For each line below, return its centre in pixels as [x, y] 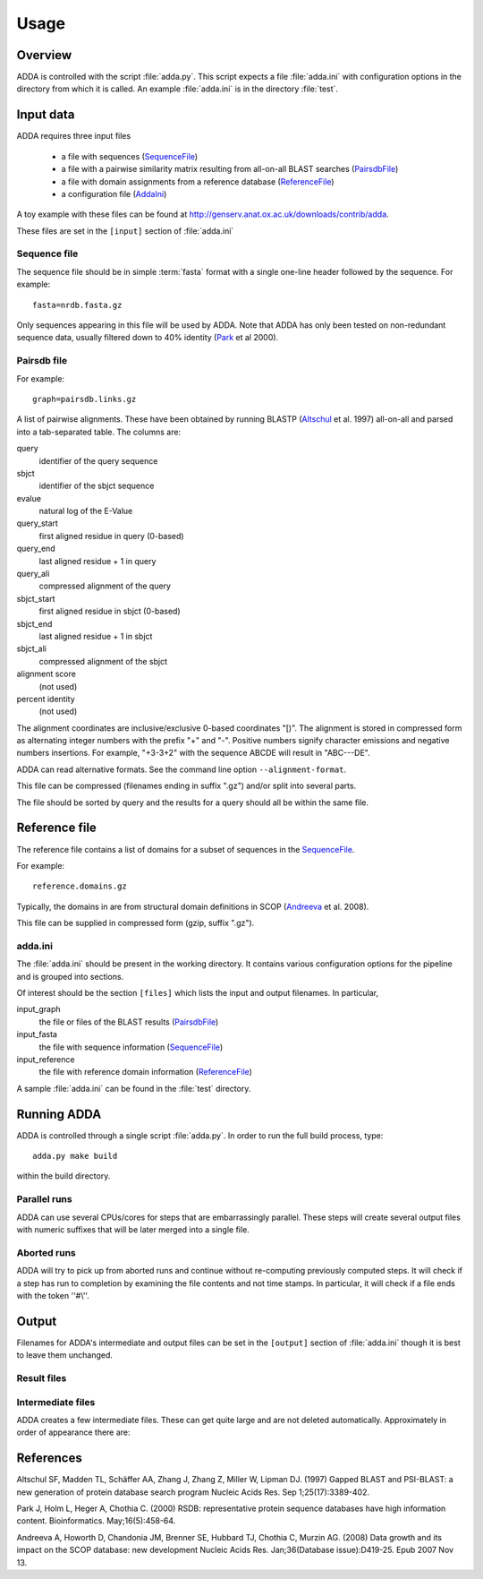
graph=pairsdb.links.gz [85, 399]
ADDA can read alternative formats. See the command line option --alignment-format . [182, 769]
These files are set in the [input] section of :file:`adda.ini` [125, 231]
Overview [44, 55]
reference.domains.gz [80, 886]
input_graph [39, 1009]
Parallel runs [44, 1199]
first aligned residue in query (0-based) [111, 536]
